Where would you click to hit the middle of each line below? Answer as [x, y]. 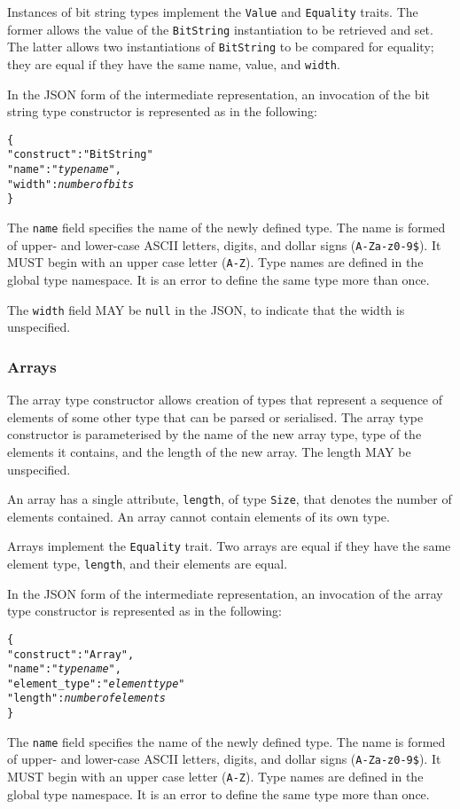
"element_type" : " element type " [96, 683]
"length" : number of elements [87, 699]
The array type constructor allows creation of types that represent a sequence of [225, 400]
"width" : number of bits [71, 184]
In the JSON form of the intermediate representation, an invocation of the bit [218, 94]
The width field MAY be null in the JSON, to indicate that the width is [206, 309]
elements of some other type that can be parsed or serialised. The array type [215, 416]
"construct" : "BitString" [80, 155]
